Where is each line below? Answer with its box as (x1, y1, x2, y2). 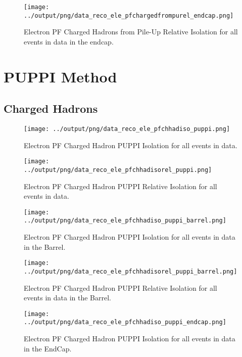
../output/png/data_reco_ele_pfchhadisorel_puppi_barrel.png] (24, 267, 237, 275)
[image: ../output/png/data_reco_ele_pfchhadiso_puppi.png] (24, 125, 230, 133)
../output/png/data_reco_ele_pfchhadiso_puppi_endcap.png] (24, 319, 226, 326)
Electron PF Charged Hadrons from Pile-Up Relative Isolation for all (24, 26, 238, 37)
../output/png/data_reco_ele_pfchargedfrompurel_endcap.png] (24, 12, 234, 19)
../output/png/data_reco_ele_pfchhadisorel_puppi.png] (24, 166, 212, 173)
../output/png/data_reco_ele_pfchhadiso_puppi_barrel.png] (24, 217, 226, 225)
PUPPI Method (4, 66, 117, 86)
